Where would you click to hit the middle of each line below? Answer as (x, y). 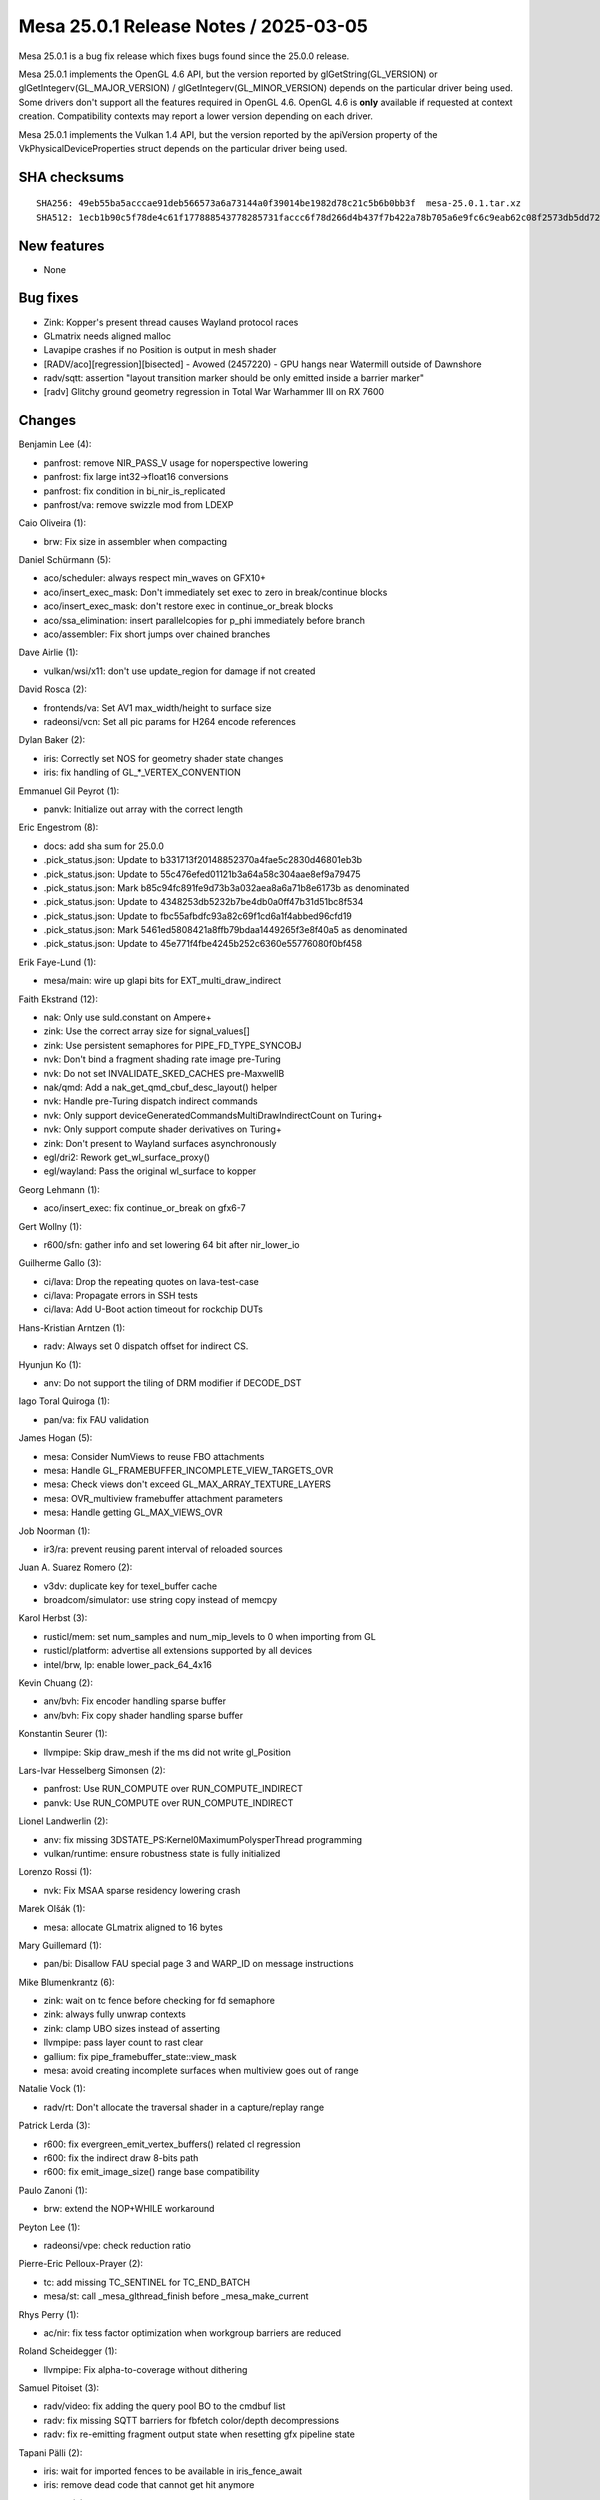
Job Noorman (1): (54, 1531)
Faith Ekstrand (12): (58, 999)
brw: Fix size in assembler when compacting (135, 541)
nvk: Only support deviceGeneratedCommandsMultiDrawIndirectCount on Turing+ (213, 1115)
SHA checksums (71, 176)
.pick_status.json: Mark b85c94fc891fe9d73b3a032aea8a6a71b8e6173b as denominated (226, 887)
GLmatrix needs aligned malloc (107, 336)
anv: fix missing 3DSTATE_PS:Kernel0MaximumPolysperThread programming (203, 1839)
